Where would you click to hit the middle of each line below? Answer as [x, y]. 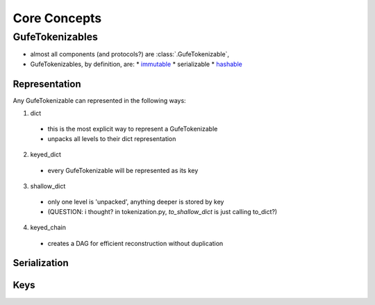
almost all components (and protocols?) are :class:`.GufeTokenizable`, [130, 54]
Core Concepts [57, 18]
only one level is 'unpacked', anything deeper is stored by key [136, 202]
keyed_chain [48, 228]
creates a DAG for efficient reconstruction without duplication [135, 243]
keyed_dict [46, 155]
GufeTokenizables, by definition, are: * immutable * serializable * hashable [136, 64]
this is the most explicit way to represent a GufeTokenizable [133, 129]
